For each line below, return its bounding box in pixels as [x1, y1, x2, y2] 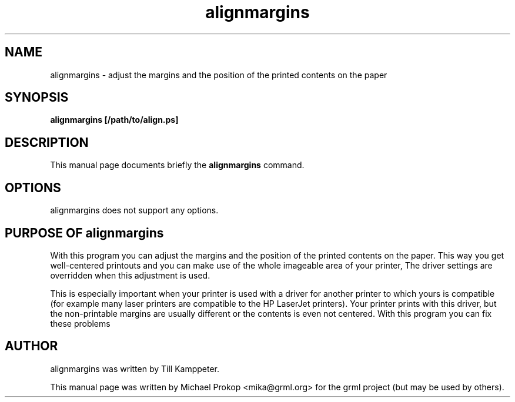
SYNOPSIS [5, 90, 69, 105]
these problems [50, 318, 111, 329]
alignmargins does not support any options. [50, 205, 219, 216]
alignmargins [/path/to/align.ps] [50, 115, 179, 125]
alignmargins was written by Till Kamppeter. [50, 363, 220, 374]
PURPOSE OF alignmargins [5, 225, 164, 240]
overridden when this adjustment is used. [50, 270, 210, 280]
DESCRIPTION [5, 135, 89, 150]
